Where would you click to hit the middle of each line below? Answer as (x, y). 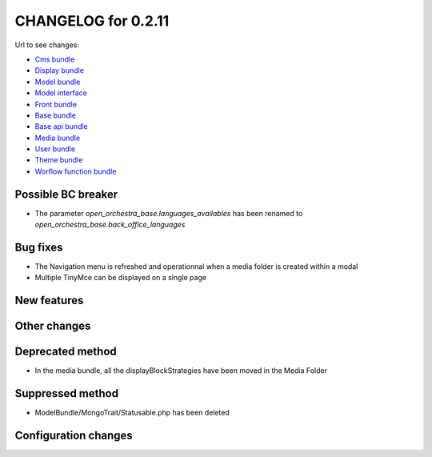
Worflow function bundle (76, 171)
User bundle (55, 149)
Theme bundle (59, 160)
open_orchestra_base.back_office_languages (110, 225)
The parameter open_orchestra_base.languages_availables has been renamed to (169, 213)
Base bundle (55, 115)
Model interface (61, 93)
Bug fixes (39, 247)
